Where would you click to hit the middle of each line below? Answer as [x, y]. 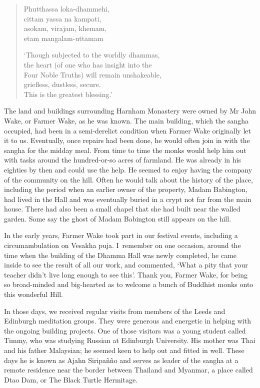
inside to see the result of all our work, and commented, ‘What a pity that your [126, 265]
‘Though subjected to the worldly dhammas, [92, 55]
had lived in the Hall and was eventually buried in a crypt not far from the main [128, 199]
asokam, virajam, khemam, [65, 28]
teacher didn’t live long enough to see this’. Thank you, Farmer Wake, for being [126, 274]
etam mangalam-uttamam [63, 38]
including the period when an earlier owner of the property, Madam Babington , [126, 189]
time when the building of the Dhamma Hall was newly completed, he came [120, 255]
